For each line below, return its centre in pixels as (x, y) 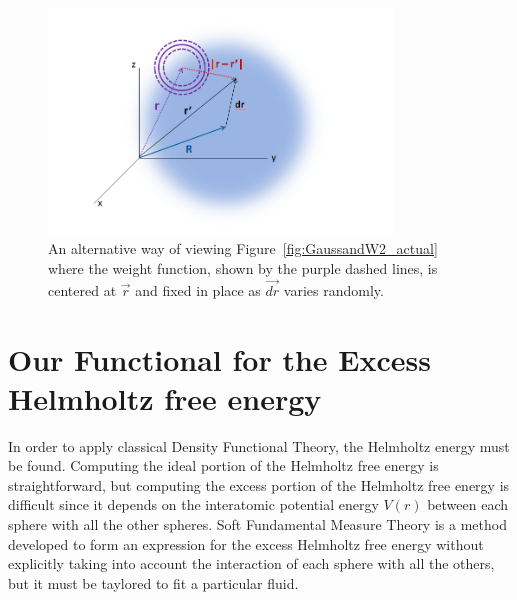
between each (468, 504)
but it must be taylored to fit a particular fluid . (153, 582)
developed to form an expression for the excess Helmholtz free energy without (246, 543)
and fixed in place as (198, 289)
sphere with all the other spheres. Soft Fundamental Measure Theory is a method (257, 524)
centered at (82, 289)
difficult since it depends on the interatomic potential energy (193, 504)
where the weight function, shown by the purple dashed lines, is (243, 267)
